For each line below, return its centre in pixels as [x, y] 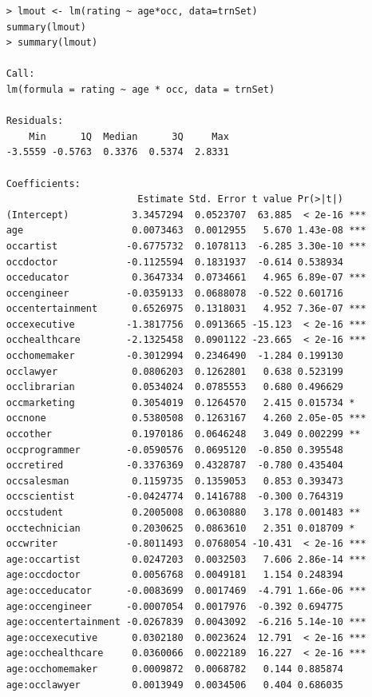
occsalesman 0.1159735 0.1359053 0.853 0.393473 [175, 481]
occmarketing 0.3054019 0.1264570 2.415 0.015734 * [180, 402]
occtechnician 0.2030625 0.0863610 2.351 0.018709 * [180, 528]
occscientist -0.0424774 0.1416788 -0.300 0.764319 [175, 497]
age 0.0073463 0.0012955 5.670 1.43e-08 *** [186, 231]
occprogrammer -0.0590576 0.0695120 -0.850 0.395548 [175, 450]
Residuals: [35, 121]
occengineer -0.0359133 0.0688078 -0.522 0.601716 [175, 293]
